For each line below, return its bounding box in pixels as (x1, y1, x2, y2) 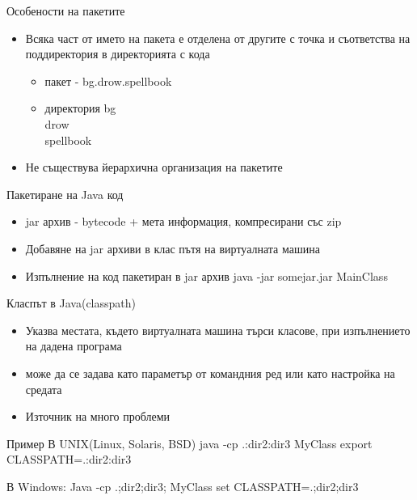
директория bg (44, 100, 116, 117)
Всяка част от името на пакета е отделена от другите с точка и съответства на (25, 29, 411, 46)
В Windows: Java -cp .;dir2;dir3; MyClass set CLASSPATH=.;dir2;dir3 (6, 477, 359, 494)
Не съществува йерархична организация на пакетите (25, 159, 283, 176)
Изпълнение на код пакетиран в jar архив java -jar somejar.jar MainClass (25, 267, 388, 284)
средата (25, 380, 62, 397)
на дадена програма (25, 337, 122, 354)
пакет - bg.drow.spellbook (44, 72, 172, 89)
